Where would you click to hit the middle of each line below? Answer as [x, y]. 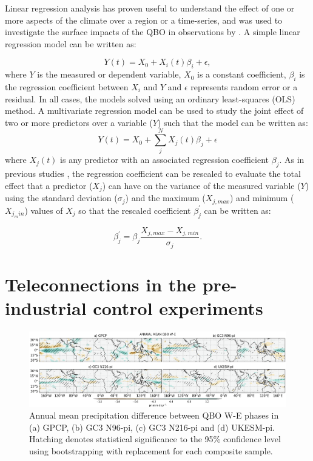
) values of [44, 210]
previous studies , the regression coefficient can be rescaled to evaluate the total [153, 174]
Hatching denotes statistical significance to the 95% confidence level [155, 439]
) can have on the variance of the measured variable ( [201, 185]
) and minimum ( [262, 198]
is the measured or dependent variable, [109, 74]
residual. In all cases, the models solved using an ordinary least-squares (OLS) [150, 98]
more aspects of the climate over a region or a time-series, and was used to [144, 20]
